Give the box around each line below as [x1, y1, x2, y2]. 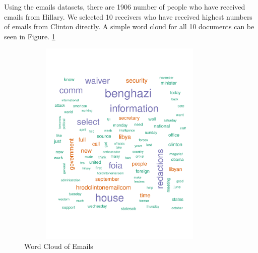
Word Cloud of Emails [24, 240, 93, 251]
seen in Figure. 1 [4, 31, 55, 41]
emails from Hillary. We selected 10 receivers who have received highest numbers [4, 11, 252, 22]
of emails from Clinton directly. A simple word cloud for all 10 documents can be [4, 21, 254, 32]
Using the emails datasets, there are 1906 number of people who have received [4, 2, 245, 12]
